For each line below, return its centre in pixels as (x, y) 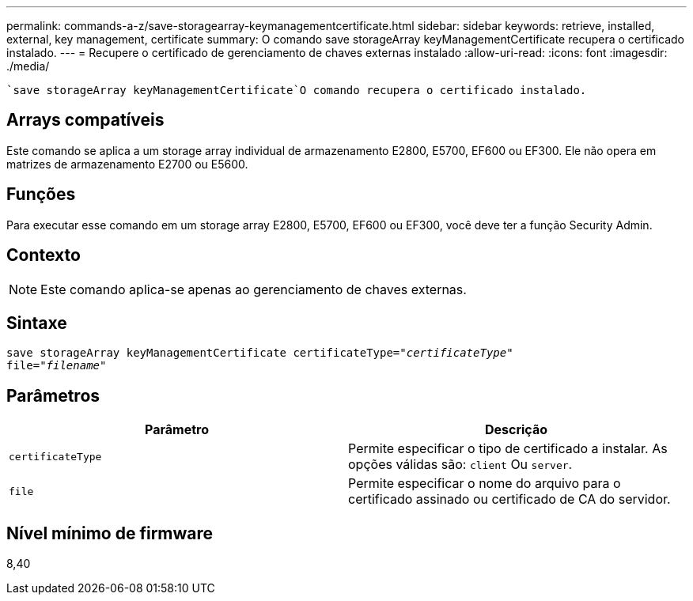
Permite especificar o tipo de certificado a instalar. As (508, 449)
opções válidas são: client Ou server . (460, 465)
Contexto (44, 255)
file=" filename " (57, 366)
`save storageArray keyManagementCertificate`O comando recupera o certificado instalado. (297, 90)
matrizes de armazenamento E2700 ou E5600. (127, 164)
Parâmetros (53, 395)
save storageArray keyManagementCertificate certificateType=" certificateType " (260, 353)
